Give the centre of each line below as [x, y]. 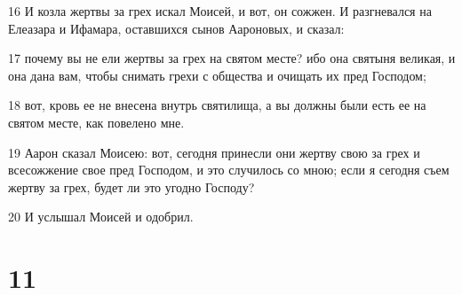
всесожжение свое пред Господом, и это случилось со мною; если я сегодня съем [229, 170]
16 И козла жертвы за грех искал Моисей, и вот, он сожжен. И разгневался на [220, 11]
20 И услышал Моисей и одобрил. [101, 217]
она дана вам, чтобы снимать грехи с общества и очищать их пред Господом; [217, 75]
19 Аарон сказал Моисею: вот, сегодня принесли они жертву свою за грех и [214, 152]
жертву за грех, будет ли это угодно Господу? [131, 186]
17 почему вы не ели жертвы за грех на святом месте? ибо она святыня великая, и [232, 58]
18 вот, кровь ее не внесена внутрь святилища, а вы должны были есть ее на [217, 105]
